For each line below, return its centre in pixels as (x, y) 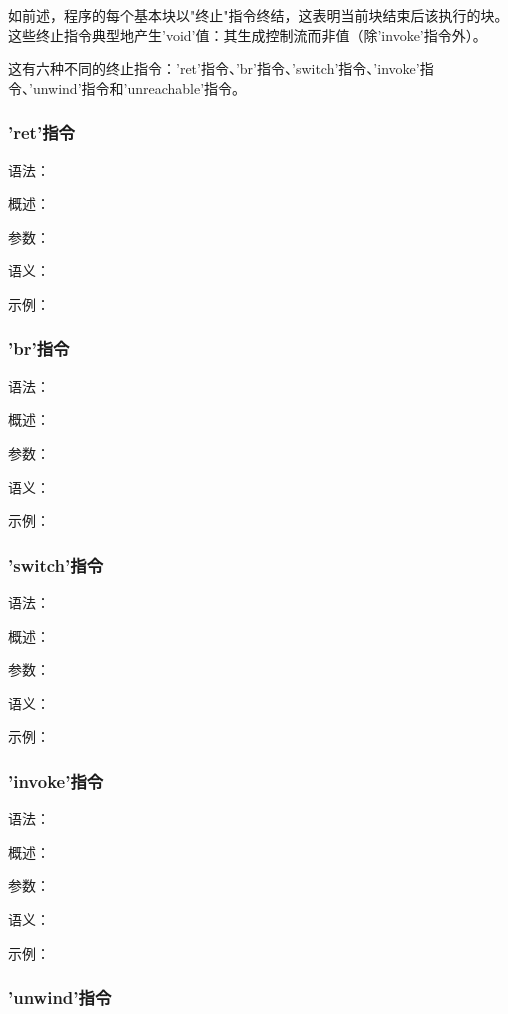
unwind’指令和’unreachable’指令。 (139, 87)
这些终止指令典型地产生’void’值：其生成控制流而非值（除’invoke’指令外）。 (247, 34)
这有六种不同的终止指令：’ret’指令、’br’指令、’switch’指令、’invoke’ (214, 68)
